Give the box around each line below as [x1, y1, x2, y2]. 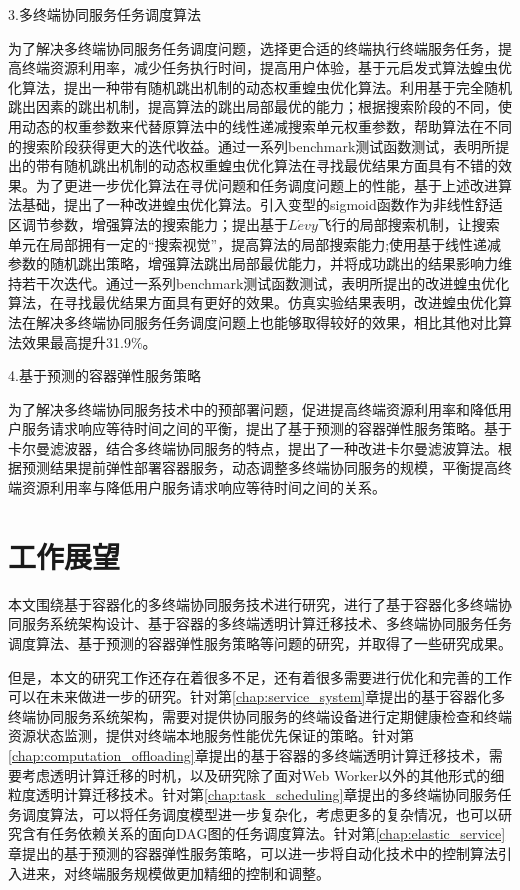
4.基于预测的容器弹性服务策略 [8, 365, 201, 386]
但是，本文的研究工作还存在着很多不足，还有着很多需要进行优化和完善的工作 [8, 666, 512, 687]
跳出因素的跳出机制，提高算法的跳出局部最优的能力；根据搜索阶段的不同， [8, 96, 498, 117]
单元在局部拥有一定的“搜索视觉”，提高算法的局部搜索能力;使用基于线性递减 [8, 233, 502, 254]
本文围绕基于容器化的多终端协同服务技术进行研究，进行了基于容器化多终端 [8, 593, 498, 614]
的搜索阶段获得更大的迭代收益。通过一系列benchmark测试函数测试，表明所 [8, 135, 496, 156]
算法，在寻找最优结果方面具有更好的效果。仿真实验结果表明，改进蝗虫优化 [8, 292, 498, 313]
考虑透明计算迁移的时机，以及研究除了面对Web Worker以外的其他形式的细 [21, 764, 505, 785]
